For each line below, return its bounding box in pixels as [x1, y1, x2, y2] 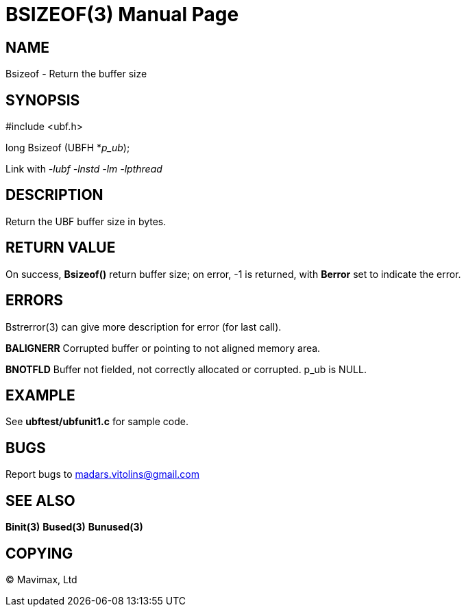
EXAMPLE [5, 386, 75, 404]
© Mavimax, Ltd [5, 573, 77, 585]
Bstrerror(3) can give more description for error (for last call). [5, 320, 282, 333]
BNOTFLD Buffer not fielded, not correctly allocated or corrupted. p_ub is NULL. [5, 363, 367, 375]
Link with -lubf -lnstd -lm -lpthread [5, 163, 162, 175]
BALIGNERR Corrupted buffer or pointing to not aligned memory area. [5, 342, 321, 354]
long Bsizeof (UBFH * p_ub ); [5, 142, 130, 154]
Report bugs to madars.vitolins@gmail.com [5, 468, 199, 481]
